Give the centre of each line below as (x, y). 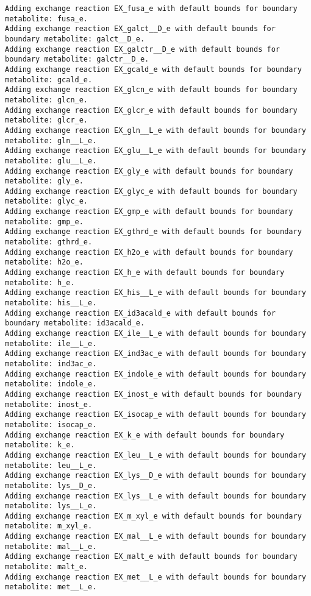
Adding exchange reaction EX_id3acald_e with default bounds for (140, 313)
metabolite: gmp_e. (44, 222)
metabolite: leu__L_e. (51, 465)
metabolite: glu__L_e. (51, 161)
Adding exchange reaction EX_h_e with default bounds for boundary (145, 273)
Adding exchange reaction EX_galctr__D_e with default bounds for (143, 49)
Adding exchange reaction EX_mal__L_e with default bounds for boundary (155, 537)
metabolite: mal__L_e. (51, 546)
